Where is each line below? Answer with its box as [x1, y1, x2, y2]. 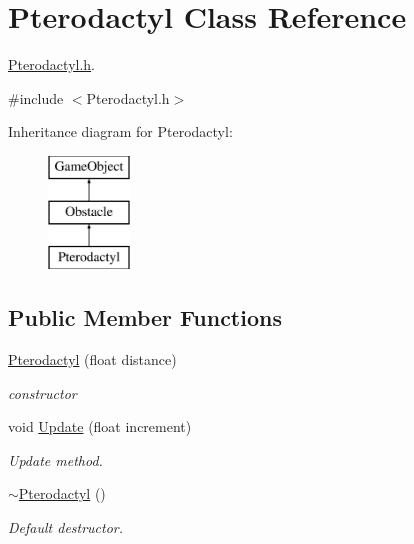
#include [8, 87, 64, 108]
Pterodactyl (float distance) [8, 349, 177, 370]
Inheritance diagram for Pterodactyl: [8, 121, 233, 142]
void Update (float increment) [8, 416, 192, 437]
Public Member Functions [8, 302, 282, 333]
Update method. [8, 449, 103, 470]
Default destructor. [8, 517, 124, 538]
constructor [8, 382, 77, 403]
